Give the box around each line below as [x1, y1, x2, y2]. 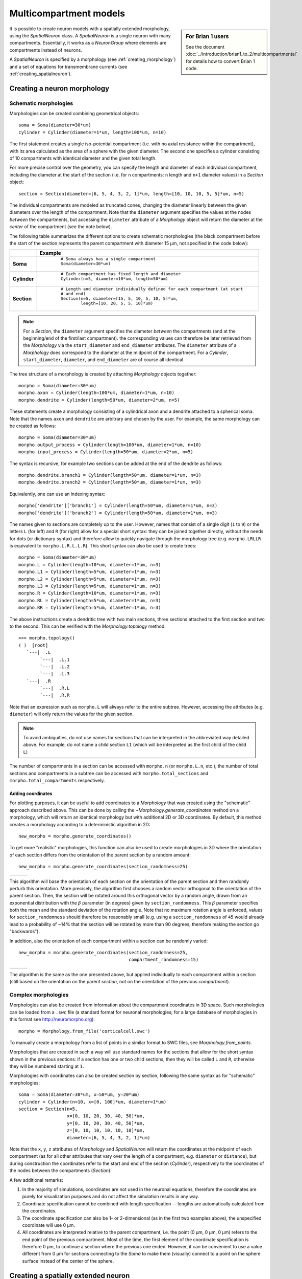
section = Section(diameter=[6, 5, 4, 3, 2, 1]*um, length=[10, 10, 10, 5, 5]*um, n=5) [18, 191, 245, 196]
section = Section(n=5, [18, 1106, 78, 1112]
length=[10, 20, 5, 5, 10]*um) [81, 301, 154, 306]
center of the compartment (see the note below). [9, 224, 112, 230]
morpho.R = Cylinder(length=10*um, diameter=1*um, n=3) [18, 590, 161, 596]
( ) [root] [18, 642, 48, 648]
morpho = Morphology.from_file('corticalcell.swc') [18, 1028, 150, 1034]
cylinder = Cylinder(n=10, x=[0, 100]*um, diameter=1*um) [18, 1099, 167, 1105]
